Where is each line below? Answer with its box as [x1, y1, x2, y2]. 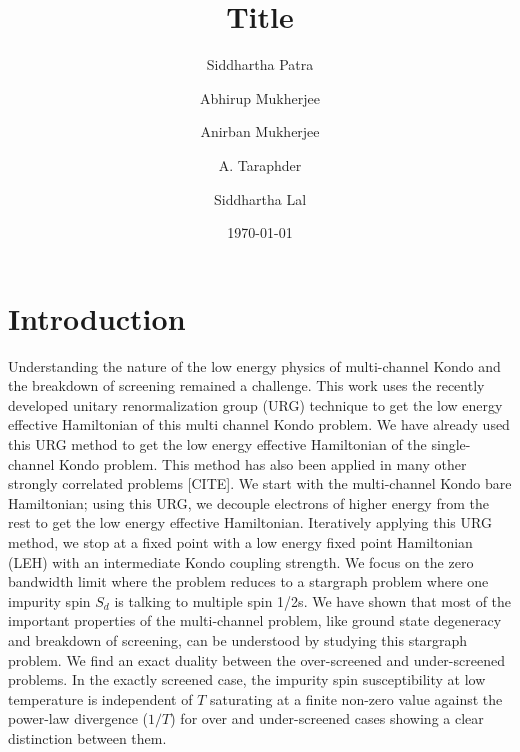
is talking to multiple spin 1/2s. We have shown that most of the [114, 590, 512, 611]
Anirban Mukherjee [200, 121, 320, 142]
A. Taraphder [218, 154, 302, 175]
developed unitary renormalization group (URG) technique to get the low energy [8, 394, 503, 415]
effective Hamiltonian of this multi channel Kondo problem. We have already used [8, 414, 510, 435]
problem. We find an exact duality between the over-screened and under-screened [8, 649, 505, 670]
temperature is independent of [8, 688, 193, 709]
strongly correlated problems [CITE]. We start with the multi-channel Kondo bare [8, 473, 512, 494]
